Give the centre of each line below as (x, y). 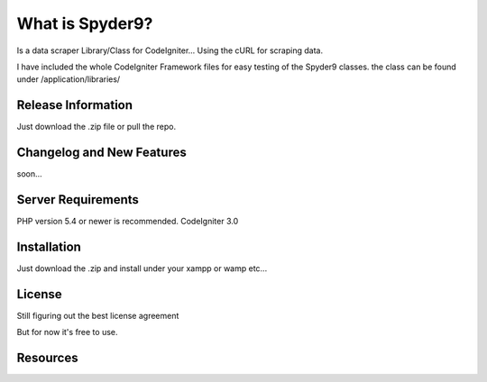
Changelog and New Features (101, 153)
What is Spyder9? (85, 23)
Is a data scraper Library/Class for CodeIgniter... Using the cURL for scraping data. (170, 50)
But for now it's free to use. (67, 332)
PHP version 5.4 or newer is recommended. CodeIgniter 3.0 (128, 222)
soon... (29, 174)
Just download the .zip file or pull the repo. (96, 127)
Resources (47, 358)
